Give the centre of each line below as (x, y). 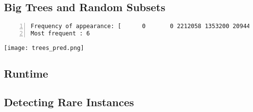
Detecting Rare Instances (69, 102)
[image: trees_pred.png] (44, 48)
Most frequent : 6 (60, 34)
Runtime (26, 73)
